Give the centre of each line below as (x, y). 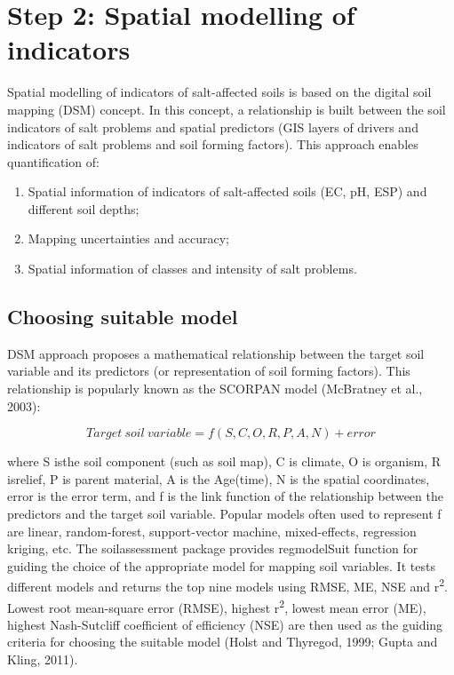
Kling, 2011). (43, 659)
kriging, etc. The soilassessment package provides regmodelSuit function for (213, 548)
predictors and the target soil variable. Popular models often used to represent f (224, 514)
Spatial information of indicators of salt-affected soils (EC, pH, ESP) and (227, 191)
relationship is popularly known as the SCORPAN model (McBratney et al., (215, 389)
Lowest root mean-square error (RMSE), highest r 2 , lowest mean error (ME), (217, 606)
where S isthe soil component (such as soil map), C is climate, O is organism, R (224, 461)
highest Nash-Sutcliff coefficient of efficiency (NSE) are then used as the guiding (225, 624)
